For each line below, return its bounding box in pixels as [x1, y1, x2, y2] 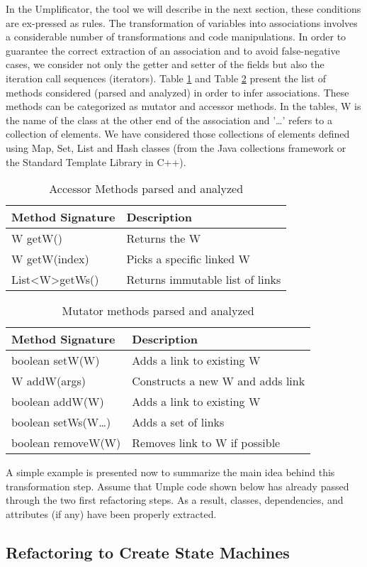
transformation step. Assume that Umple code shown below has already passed [6, 478, 349, 493]
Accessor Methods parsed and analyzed [49, 180, 244, 197]
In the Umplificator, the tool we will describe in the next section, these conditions [6, 1, 361, 16]
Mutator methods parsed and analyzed [62, 302, 254, 319]
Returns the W [126, 230, 201, 247]
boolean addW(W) [11, 393, 104, 410]
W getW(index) [11, 251, 89, 268]
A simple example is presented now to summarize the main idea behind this [6, 465, 335, 480]
